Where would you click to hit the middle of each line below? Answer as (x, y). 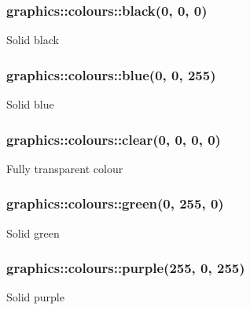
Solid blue (30, 104)
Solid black (33, 40)
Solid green (33, 232)
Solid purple (35, 297)
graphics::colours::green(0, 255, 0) (115, 203)
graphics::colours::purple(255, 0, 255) (126, 268)
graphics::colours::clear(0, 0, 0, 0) (114, 139)
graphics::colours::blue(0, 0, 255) (111, 74)
